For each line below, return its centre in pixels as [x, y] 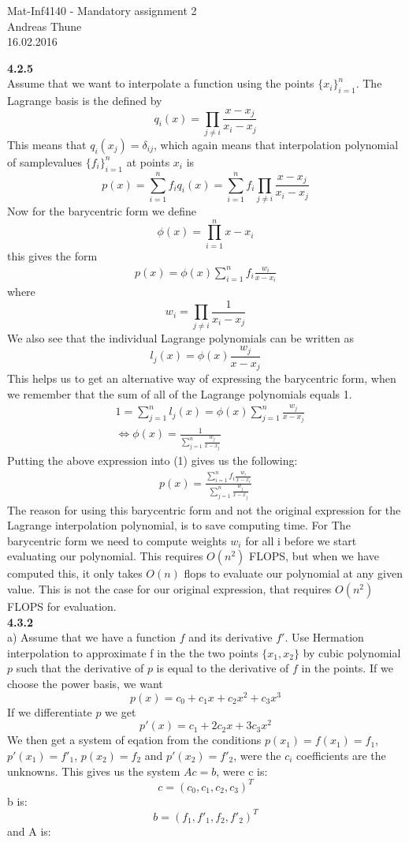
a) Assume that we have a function [92, 637]
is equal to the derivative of [223, 668]
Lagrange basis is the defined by [85, 101]
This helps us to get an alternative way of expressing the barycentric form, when [202, 378]
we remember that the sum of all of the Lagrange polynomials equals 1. [180, 393]
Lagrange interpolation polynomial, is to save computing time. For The [179, 525]
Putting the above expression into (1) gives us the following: [152, 460]
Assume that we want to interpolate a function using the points [161, 83]
